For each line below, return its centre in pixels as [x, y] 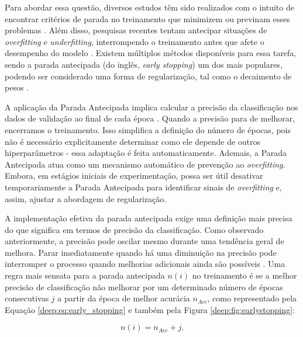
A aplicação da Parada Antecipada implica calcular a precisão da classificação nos [151, 107]
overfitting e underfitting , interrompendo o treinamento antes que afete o [135, 41]
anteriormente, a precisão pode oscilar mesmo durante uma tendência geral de [144, 241]
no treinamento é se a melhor [245, 275]
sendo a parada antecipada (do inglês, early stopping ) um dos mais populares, [144, 64]
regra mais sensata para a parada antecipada [85, 275]
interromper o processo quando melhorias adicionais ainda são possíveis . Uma [145, 264]
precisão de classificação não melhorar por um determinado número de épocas [144, 286]
